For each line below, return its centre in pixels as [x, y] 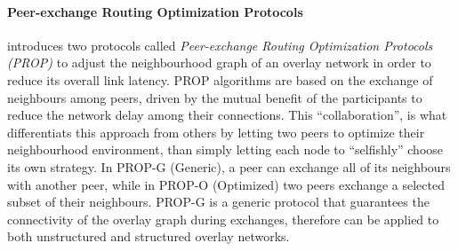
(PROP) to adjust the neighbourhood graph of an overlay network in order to [219, 63]
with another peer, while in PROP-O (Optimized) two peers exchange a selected [226, 184]
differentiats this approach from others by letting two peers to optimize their [216, 132]
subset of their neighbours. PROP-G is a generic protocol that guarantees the [218, 202]
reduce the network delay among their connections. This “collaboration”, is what [227, 115]
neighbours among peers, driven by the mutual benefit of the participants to [215, 97]
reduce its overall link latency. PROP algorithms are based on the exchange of [220, 79]
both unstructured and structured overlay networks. [149, 236]
